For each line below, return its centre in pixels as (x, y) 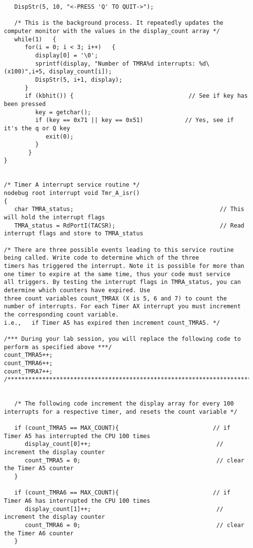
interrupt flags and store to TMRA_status (74, 234)
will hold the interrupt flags (54, 218)
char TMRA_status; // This (129, 209)
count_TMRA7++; (28, 371)
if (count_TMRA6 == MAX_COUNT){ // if (122, 493)
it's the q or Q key (37, 128)
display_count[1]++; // (124, 509)
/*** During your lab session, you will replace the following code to (122, 339)
